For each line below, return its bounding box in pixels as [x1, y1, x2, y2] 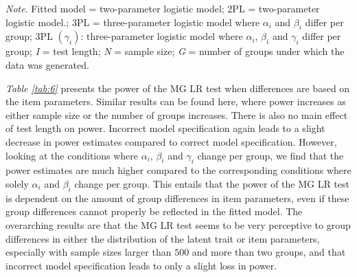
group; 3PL [5, 29, 53, 43]
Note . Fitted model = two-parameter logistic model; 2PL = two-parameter [5, 1, 320, 15]
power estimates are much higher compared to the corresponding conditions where [5, 163, 352, 177]
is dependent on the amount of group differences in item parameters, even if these [5, 190, 349, 205]
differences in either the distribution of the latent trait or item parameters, [5, 231, 320, 245]
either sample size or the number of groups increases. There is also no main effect [5, 107, 348, 122]
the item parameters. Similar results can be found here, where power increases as [5, 94, 346, 109]
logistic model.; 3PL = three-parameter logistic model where [5, 14, 260, 29]
